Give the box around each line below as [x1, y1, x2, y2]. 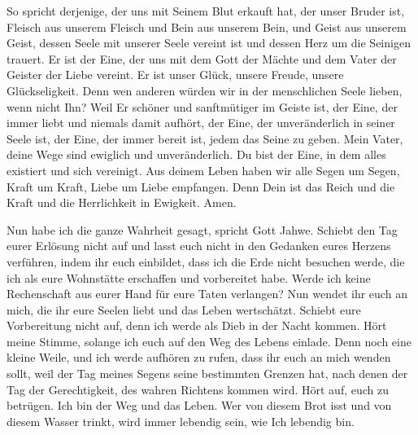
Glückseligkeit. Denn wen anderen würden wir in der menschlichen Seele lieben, [7, 81, 403, 99]
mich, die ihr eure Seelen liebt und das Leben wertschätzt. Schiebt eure [7, 301, 361, 318]
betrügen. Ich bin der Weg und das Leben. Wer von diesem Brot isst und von [7, 397, 392, 414]
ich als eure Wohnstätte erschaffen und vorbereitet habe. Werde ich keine [7, 269, 371, 286]
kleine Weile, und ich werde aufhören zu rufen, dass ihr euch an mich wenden [7, 349, 391, 366]
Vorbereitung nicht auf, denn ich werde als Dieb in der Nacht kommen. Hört [7, 317, 387, 334]
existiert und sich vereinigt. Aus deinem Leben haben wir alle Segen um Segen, [7, 161, 400, 178]
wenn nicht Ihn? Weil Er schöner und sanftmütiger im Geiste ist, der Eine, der [7, 98, 398, 115]
